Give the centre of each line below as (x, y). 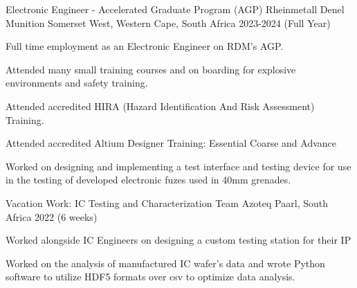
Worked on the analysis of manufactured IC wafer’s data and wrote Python (165, 263)
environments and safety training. (77, 83)
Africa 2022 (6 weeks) (52, 216)
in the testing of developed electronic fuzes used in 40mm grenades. (148, 180)
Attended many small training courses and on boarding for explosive (151, 69)
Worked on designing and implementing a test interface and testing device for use (178, 166)
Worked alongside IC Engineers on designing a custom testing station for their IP (178, 240)
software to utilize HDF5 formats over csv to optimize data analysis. (150, 277)
